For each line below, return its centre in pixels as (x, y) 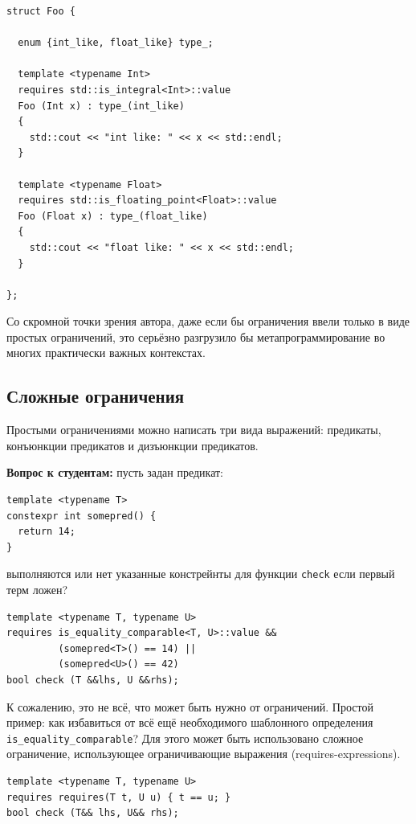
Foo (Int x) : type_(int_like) (101, 106)
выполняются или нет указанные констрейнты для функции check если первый (201, 574)
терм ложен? (37, 590)
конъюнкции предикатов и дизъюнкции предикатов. (133, 445)
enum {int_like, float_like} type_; (116, 43)
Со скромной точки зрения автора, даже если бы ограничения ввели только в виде (208, 321)
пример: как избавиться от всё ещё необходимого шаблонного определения (190, 722)
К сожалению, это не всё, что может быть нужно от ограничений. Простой (190, 706)
